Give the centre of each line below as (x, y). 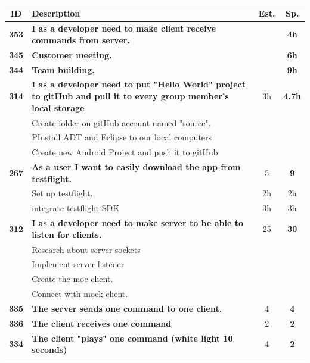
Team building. (63, 69)
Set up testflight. (62, 193)
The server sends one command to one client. (127, 308)
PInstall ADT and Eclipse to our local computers (122, 137)
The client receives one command (102, 323)
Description (56, 13)
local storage (58, 107)
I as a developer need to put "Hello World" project (139, 84)
